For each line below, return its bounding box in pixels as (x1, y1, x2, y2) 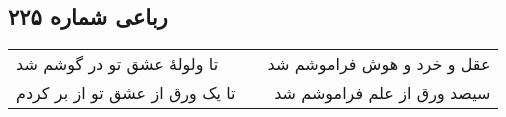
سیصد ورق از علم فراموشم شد (274, 81, 491, 105)
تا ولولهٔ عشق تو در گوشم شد (16, 52, 219, 76)
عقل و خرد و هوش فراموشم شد (267, 52, 491, 76)
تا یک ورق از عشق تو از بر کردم (16, 81, 236, 105)
